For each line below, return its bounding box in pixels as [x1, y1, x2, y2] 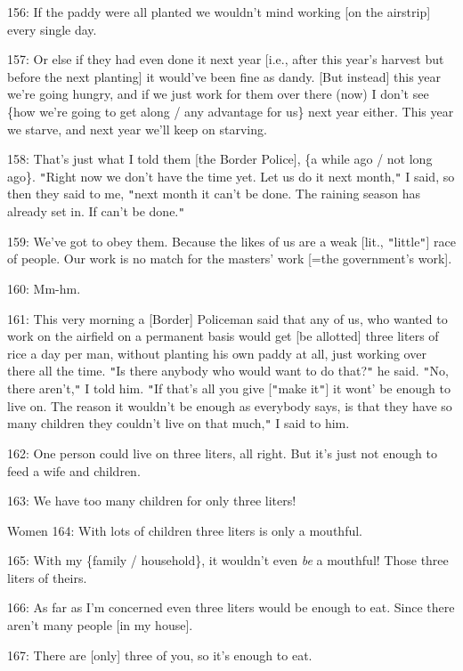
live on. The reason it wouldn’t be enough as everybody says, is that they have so [7, 396, 452, 415]
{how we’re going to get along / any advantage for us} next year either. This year [7, 101, 454, 120]
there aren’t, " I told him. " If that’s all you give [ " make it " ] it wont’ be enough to [7, 379, 451, 397]
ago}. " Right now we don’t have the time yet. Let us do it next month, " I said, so [7, 166, 455, 185]
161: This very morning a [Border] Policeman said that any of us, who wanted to [7, 309, 448, 327]
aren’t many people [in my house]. [7, 616, 193, 635]
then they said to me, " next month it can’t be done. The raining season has [7, 184, 421, 203]
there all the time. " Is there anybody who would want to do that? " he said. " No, [7, 361, 449, 380]
